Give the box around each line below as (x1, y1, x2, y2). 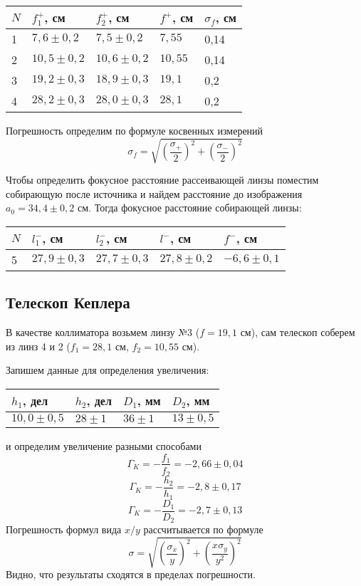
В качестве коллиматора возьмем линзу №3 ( (6, 325, 200, 340)
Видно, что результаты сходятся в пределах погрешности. (6, 567, 256, 582)
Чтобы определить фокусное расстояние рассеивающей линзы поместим (6, 172, 319, 187)
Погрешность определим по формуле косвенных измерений (6, 123, 263, 137)
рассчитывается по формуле (143, 522, 263, 537)
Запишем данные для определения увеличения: (6, 362, 209, 377)
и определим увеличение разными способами (6, 438, 202, 453)
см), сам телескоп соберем (240, 325, 355, 340)
